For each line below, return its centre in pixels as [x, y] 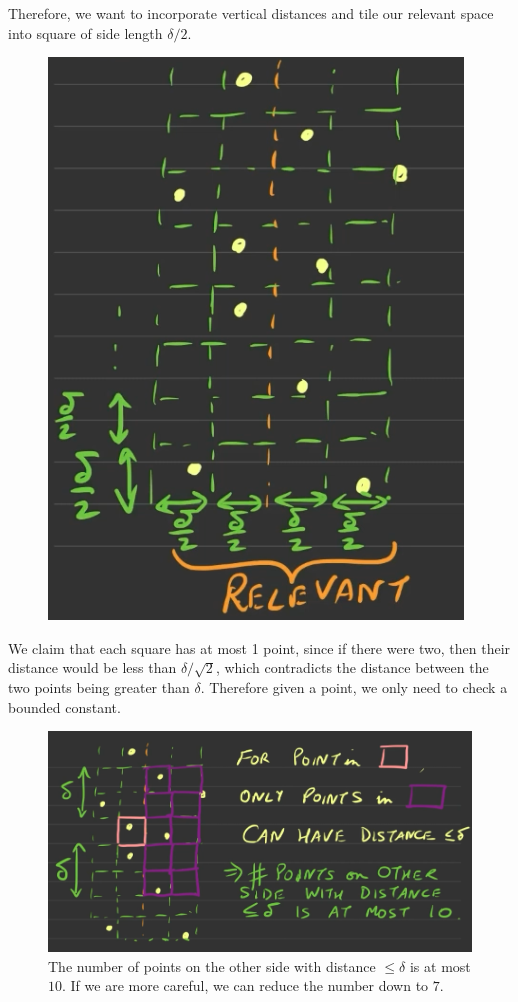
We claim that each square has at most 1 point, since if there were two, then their [259, 647]
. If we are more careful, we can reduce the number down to [245, 985]
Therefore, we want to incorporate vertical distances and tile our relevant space [251, 13]
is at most [440, 965]
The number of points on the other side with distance [212, 965]
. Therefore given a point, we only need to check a [354, 686]
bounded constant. [64, 706]
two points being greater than [99, 686]
